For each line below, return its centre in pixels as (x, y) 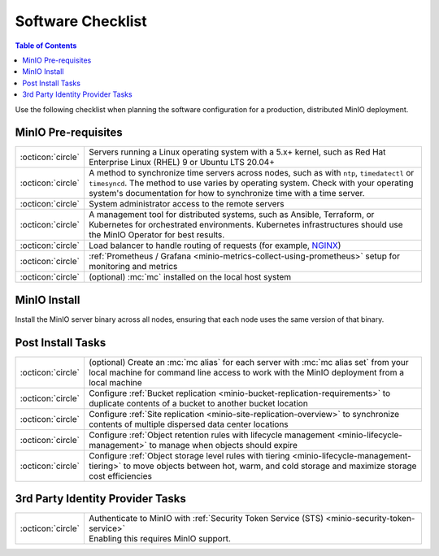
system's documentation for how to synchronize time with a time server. (226, 193)
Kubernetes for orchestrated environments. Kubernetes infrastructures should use (246, 225)
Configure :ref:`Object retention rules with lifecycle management (211, 435)
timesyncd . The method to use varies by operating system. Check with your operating (251, 183)
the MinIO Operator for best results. (156, 235)
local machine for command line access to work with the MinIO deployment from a (246, 372)
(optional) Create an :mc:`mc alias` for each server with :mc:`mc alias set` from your (249, 362)
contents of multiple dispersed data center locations (188, 424)
